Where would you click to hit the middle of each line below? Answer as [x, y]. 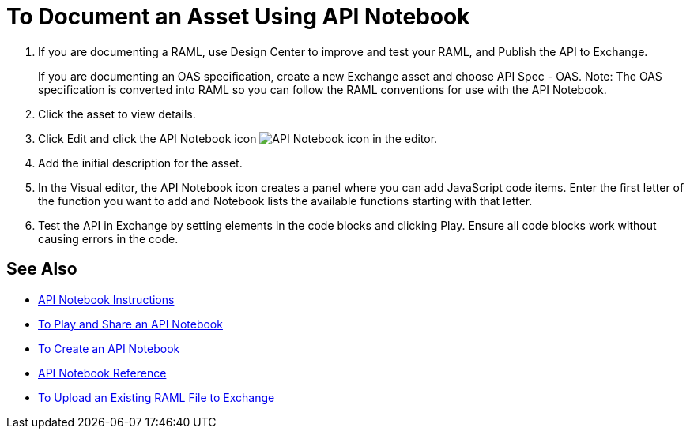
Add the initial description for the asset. [140, 163]
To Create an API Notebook [109, 348]
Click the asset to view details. [117, 114]
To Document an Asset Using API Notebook [238, 17]
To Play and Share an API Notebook [130, 324]
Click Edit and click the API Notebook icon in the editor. [238, 138]
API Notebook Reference [102, 373]
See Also [42, 269]
